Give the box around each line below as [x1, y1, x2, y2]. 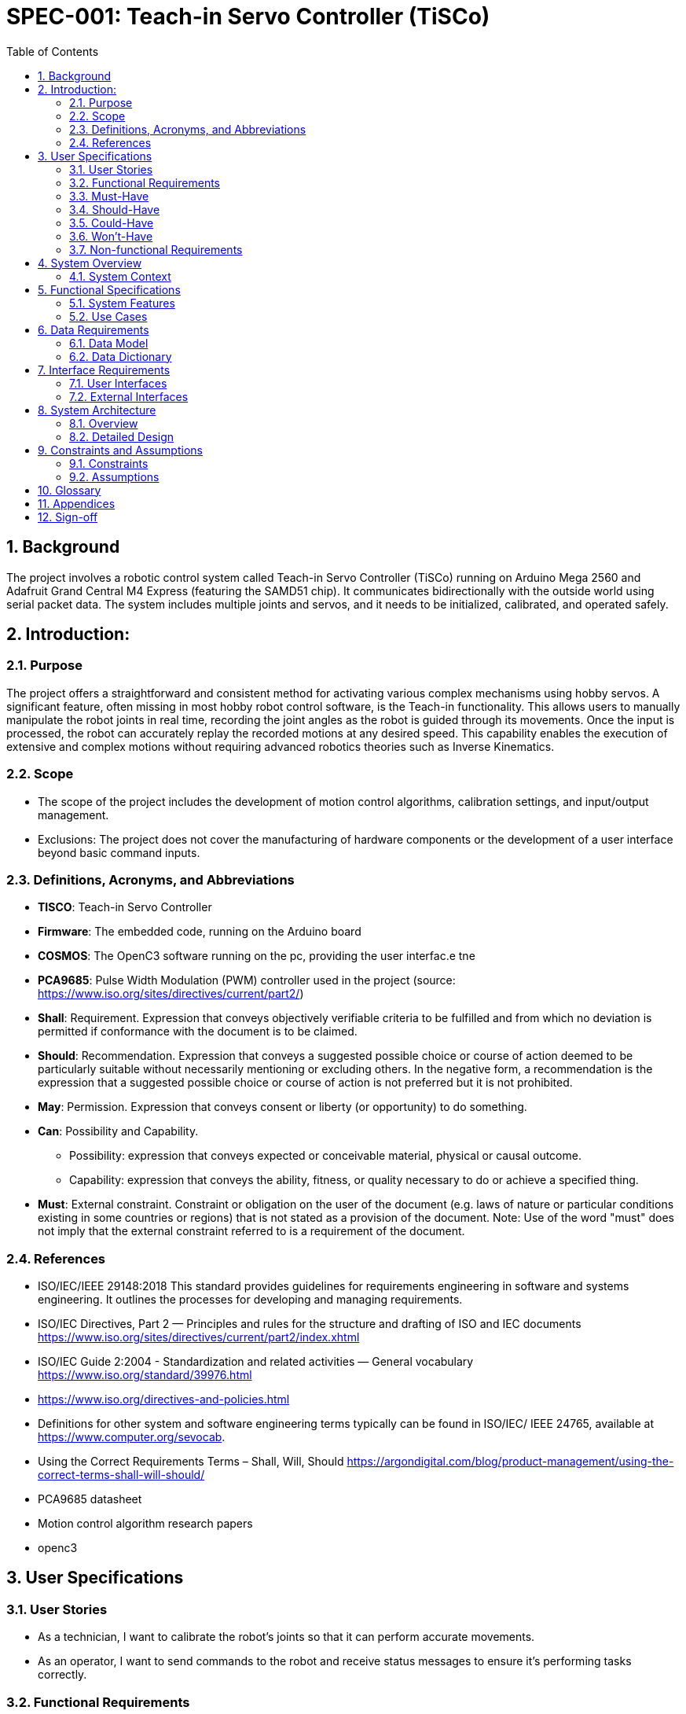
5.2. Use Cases [69, 309, 148, 323]
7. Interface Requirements [38, 362, 171, 377]
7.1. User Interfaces [69, 376, 167, 390]
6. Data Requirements [38, 322, 149, 337]
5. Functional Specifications [38, 282, 181, 296]
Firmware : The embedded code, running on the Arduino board [38, 925, 361, 939]
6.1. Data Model [69, 336, 149, 350]
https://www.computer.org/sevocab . [38, 1430, 226, 1444]
